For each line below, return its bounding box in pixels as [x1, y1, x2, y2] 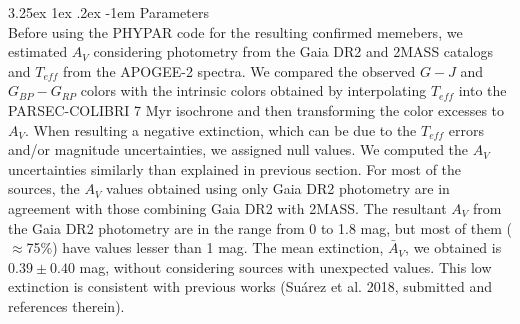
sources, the [8, 178, 80, 199]
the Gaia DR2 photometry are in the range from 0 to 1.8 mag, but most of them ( [8, 217, 512, 238]
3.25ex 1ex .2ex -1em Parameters [8, 2, 210, 22]
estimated [8, 41, 68, 62]
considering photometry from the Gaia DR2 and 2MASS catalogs [93, 41, 493, 62]
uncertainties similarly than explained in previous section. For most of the [8, 158, 462, 179]
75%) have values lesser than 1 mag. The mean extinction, [26, 237, 384, 258]
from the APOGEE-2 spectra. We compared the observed [63, 60, 416, 81]
